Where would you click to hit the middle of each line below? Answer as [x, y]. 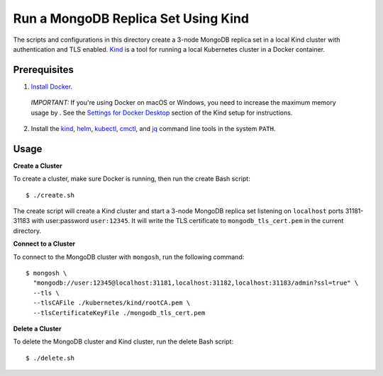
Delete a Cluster [37, 329]
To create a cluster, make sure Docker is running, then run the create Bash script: [132, 179]
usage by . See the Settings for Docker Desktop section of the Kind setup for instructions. [162, 113]
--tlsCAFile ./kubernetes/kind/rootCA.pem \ [112, 303]
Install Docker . [52, 86]
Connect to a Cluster [44, 244]
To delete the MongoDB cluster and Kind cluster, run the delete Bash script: [123, 342]
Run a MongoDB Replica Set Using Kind [131, 18]
